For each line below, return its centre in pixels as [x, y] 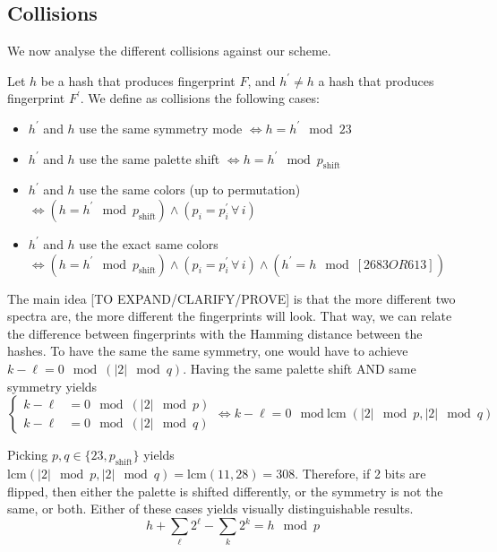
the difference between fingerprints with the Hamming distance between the [215, 333]
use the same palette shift [150, 158]
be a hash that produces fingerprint [138, 80]
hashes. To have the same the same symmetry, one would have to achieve [208, 351]
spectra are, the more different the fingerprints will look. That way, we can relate [230, 316]
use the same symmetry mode [161, 128]
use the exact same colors [149, 243]
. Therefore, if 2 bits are [360, 473]
